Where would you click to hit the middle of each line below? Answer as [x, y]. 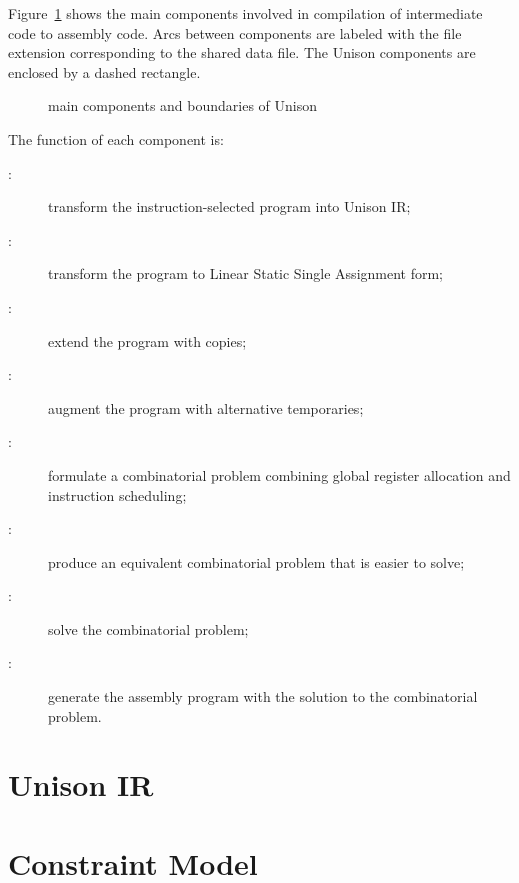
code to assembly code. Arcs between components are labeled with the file [235, 32]
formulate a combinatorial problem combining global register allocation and [279, 474]
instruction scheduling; [117, 494]
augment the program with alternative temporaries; [206, 407]
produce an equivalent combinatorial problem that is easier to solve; [256, 561]
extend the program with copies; [147, 340]
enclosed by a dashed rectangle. [104, 71]
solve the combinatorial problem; [148, 628]
